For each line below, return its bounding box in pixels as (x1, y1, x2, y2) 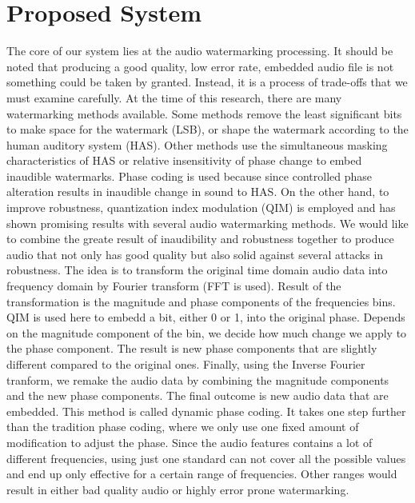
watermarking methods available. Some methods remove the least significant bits (6, 105, 402, 122)
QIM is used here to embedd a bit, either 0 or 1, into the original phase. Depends (6, 309, 405, 325)
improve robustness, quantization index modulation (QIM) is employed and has (6, 199, 396, 216)
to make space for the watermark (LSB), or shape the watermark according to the (6, 121, 409, 138)
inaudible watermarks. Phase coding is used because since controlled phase (6, 167, 373, 184)
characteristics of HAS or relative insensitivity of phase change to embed (6, 152, 362, 169)
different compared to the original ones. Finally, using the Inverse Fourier (6, 356, 365, 372)
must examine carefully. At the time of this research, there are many (6, 89, 342, 106)
